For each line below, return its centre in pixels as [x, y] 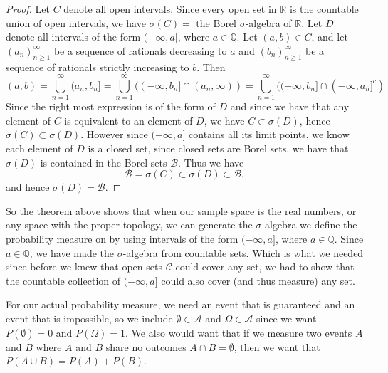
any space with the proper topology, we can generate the [129, 225]
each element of [40, 148]
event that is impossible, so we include [89, 319]
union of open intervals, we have [76, 22]
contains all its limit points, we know [269, 134]
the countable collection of [63, 280]
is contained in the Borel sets [104, 162]
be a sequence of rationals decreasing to [140, 50]
